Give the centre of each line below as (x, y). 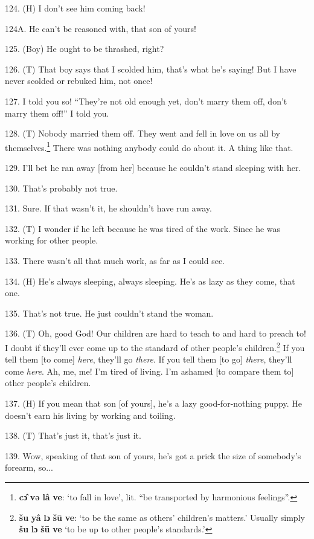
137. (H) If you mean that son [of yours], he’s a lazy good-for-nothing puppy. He (153, 403)
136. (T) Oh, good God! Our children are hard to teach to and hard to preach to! (155, 333)
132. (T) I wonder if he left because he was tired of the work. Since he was (143, 228)
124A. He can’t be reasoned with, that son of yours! (101, 28)
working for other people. (52, 240)
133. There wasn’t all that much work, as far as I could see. (115, 260)
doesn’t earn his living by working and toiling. (90, 415)
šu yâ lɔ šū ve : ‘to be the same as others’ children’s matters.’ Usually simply (162, 517)
